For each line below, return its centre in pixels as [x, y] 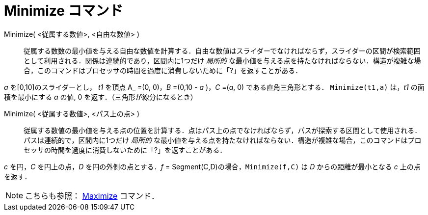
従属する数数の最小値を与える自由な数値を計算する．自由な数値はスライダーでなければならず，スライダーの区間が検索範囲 [222, 51]
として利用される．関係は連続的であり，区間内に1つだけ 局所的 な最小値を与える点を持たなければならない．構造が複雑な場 [222, 60]
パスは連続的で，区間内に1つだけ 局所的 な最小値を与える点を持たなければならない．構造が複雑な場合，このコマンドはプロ [223, 140]
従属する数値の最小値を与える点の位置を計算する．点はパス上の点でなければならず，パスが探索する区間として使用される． [223, 130]
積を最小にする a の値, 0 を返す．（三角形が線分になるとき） [101, 97]
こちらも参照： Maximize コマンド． [92, 196]
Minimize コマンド [64, 11]
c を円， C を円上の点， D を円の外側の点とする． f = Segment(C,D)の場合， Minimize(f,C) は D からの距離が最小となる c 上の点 [212, 166]
